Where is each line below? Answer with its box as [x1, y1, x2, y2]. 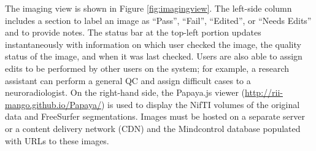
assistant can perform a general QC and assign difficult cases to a [5, 74, 251, 87]
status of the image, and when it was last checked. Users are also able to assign [5, 50, 303, 63]
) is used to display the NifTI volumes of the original [101, 98, 300, 110]
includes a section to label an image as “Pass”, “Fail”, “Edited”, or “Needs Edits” [5, 14, 312, 26]
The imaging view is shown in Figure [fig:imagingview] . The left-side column [5, 2, 292, 14]
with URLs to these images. [5, 134, 109, 147]
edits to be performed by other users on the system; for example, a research [5, 61, 290, 74]
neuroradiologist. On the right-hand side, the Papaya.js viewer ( [5, 86, 245, 99]
